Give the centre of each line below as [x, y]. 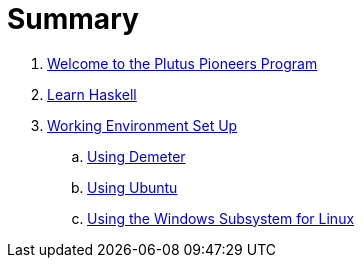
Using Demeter [136, 156]
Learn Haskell [92, 94]
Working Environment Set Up [142, 125]
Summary [73, 19]
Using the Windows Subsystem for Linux [221, 218]
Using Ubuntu [132, 187]
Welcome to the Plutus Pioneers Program [182, 63]
